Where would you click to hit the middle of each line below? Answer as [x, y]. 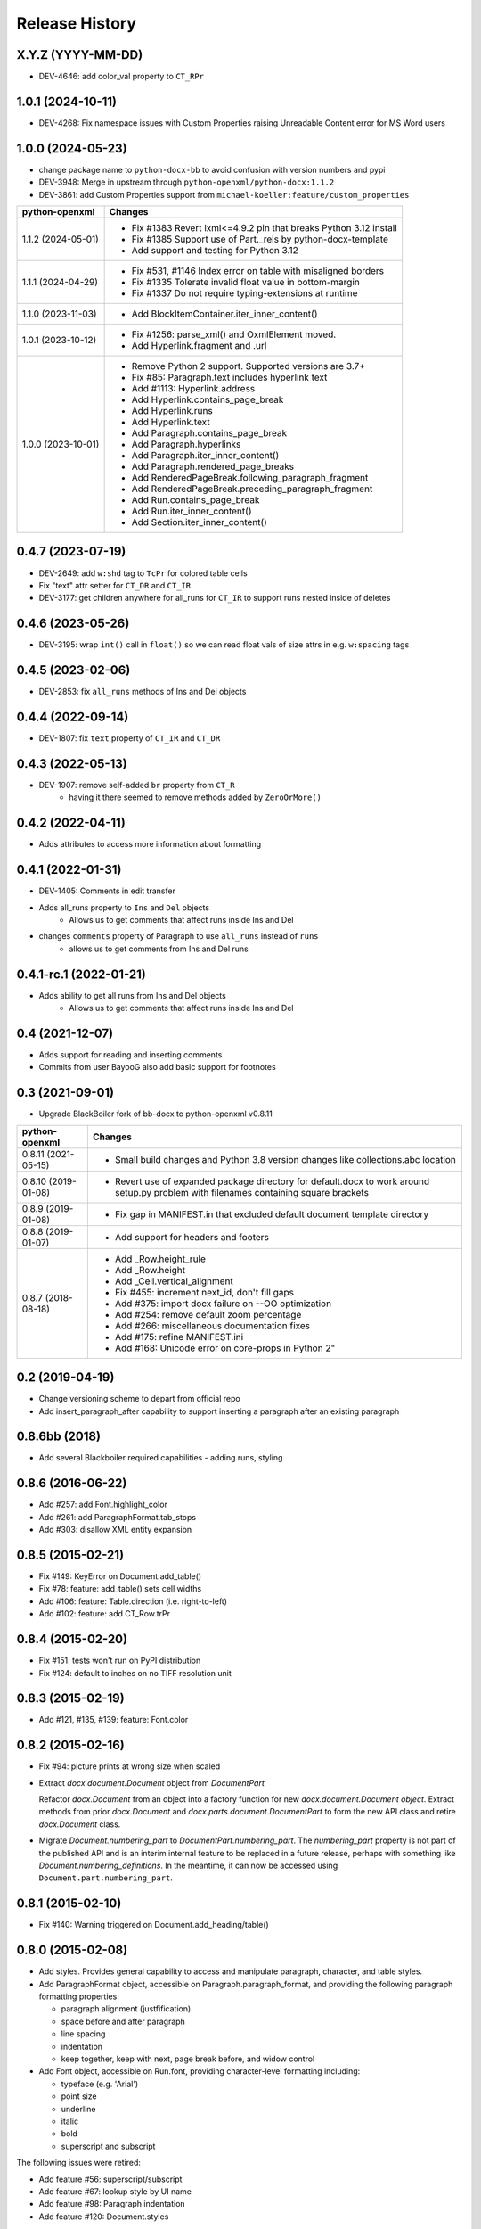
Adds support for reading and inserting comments [130, 1054]
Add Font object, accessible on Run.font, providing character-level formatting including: [200, 2071]
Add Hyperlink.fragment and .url [199, 346]
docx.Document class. [80, 1824]
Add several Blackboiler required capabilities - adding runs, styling [161, 1458]
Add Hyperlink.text [171, 422]
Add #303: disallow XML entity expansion [115, 1530]
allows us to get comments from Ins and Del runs [159, 949]
